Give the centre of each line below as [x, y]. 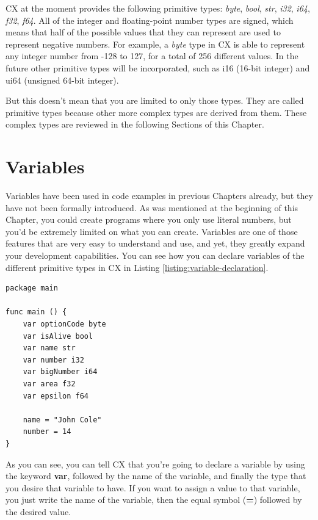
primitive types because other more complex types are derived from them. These [156, 112]
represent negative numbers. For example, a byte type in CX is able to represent [155, 44]
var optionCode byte [64, 324]
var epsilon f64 [56, 396]
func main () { [36, 312]
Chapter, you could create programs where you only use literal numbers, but [149, 219]
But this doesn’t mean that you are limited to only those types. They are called [155, 100]
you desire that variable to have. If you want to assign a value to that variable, [153, 487]
